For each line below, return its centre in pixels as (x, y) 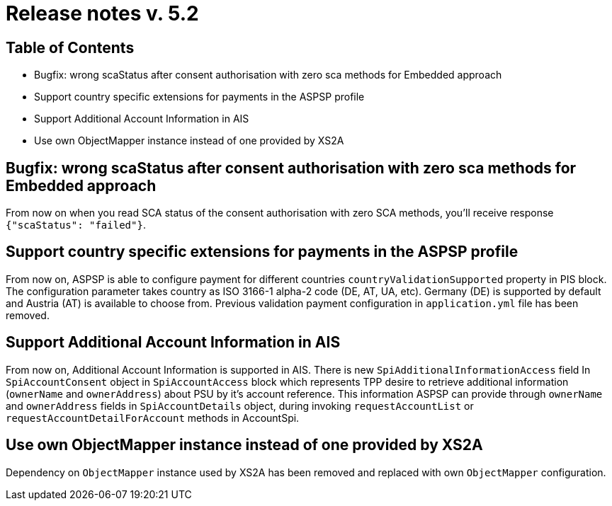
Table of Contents (70, 47)
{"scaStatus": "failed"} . (76, 225)
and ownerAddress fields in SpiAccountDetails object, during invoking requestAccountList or (240, 406)
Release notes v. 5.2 (102, 13)
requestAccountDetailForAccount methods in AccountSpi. (153, 418)
